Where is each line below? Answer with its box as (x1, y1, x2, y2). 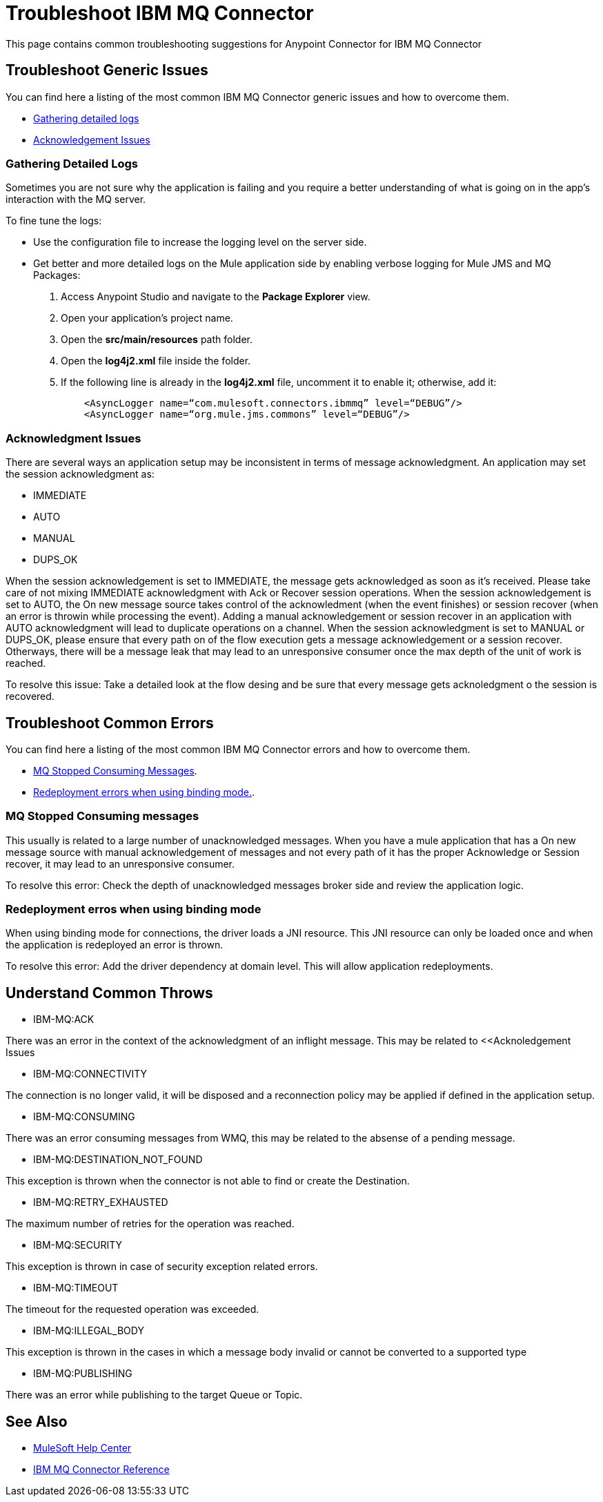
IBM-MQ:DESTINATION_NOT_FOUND (33, 1153, 203, 1166)
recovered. (6, 690, 55, 703)
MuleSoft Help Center (33, 1442, 132, 1454)
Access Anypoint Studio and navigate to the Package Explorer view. (61, 291, 370, 303)
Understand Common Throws (6, 984, 213, 1002)
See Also (6, 1412, 68, 1430)
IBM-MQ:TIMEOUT (33, 1282, 119, 1294)
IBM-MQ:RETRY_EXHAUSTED (33, 1196, 168, 1209)
